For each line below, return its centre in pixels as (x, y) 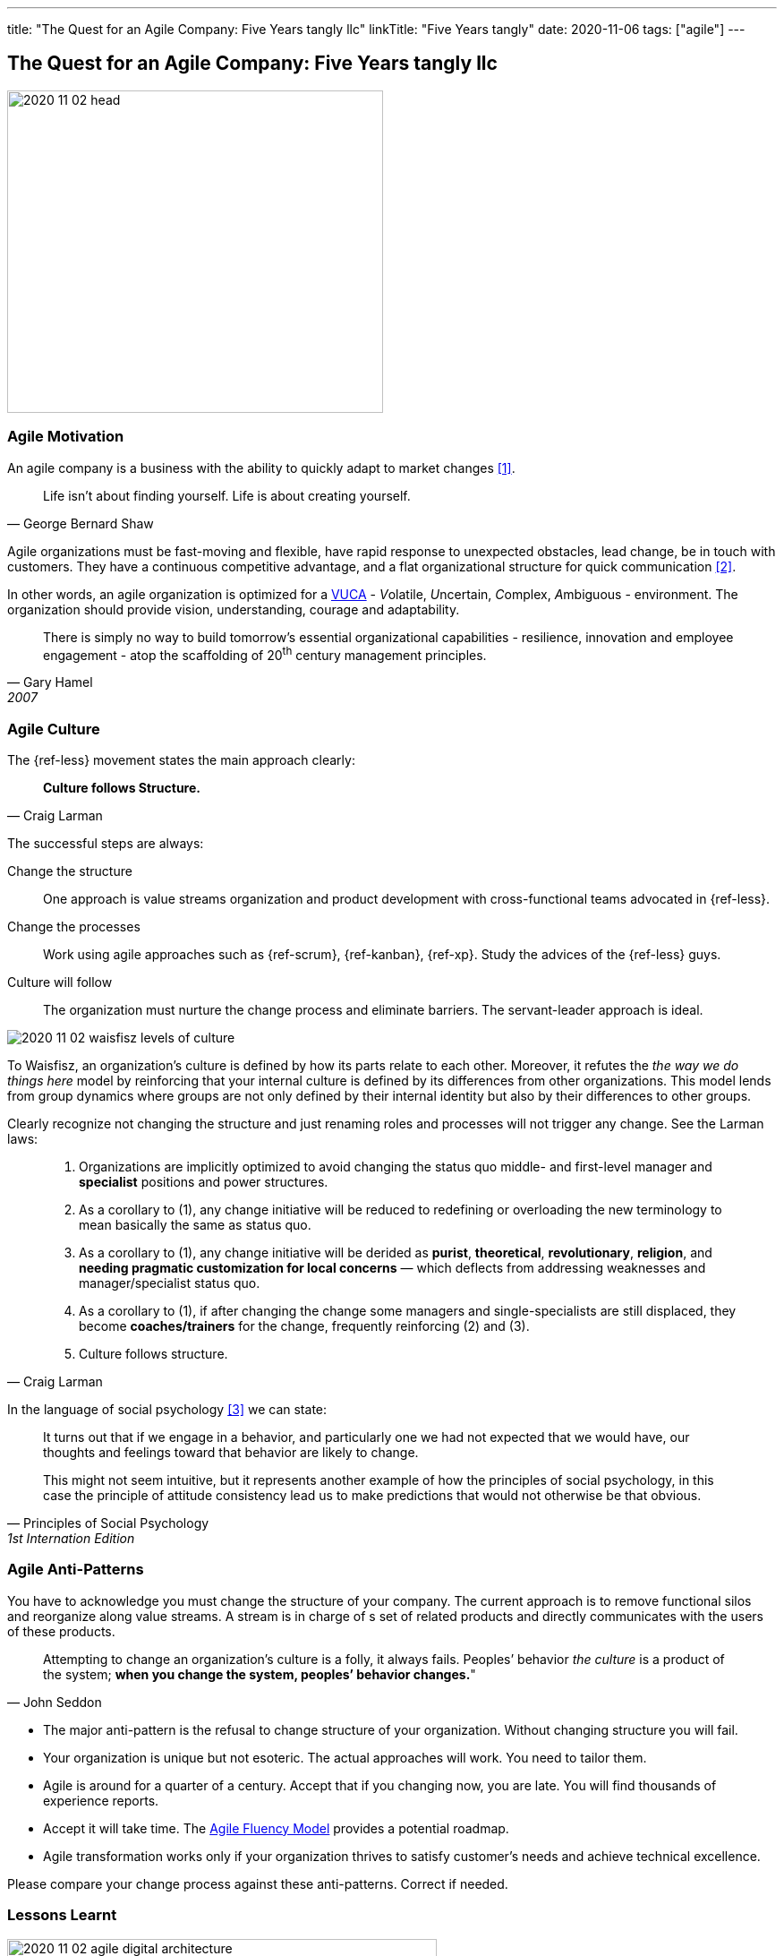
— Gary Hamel (50, 682)
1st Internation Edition (71, 1538)
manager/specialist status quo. (170, 1283)
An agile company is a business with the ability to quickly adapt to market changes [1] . (261, 468)
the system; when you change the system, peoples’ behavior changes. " (260, 1674)
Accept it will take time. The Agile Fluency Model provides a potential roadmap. (276, 1828)
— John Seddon (55, 1702)
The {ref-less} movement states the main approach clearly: (181, 760)
